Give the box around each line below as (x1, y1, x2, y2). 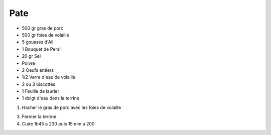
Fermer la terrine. (22, 113, 58, 120)
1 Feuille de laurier (22, 88, 60, 94)
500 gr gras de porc (22, 25, 64, 31)
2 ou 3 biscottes (22, 81, 55, 87)
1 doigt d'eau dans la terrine (22, 95, 80, 101)
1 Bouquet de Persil (22, 46, 62, 52)
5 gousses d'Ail (22, 39, 54, 45)
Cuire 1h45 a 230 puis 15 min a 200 (22, 120, 95, 126)
